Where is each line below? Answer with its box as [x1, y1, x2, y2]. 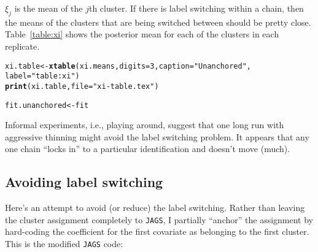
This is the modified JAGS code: [5, 237, 123, 250]
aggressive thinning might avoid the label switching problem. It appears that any [5, 130, 309, 143]
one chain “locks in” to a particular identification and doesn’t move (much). [5, 142, 290, 155]
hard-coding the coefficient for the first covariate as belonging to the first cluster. [5, 225, 309, 238]
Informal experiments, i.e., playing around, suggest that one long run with [5, 118, 284, 131]
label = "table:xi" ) [5, 72, 80, 81]
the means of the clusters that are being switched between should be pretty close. [5, 15, 311, 28]
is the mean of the [14, 2, 83, 14]
